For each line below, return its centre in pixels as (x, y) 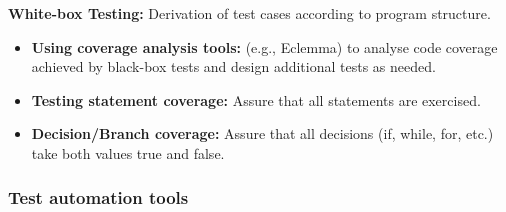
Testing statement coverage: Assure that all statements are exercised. (256, 99)
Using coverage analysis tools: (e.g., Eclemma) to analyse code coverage (264, 46)
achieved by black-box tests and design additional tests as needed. (233, 66)
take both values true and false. (128, 152)
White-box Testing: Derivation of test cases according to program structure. (249, 13)
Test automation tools (98, 197)
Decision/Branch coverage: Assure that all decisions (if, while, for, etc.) (262, 133)
